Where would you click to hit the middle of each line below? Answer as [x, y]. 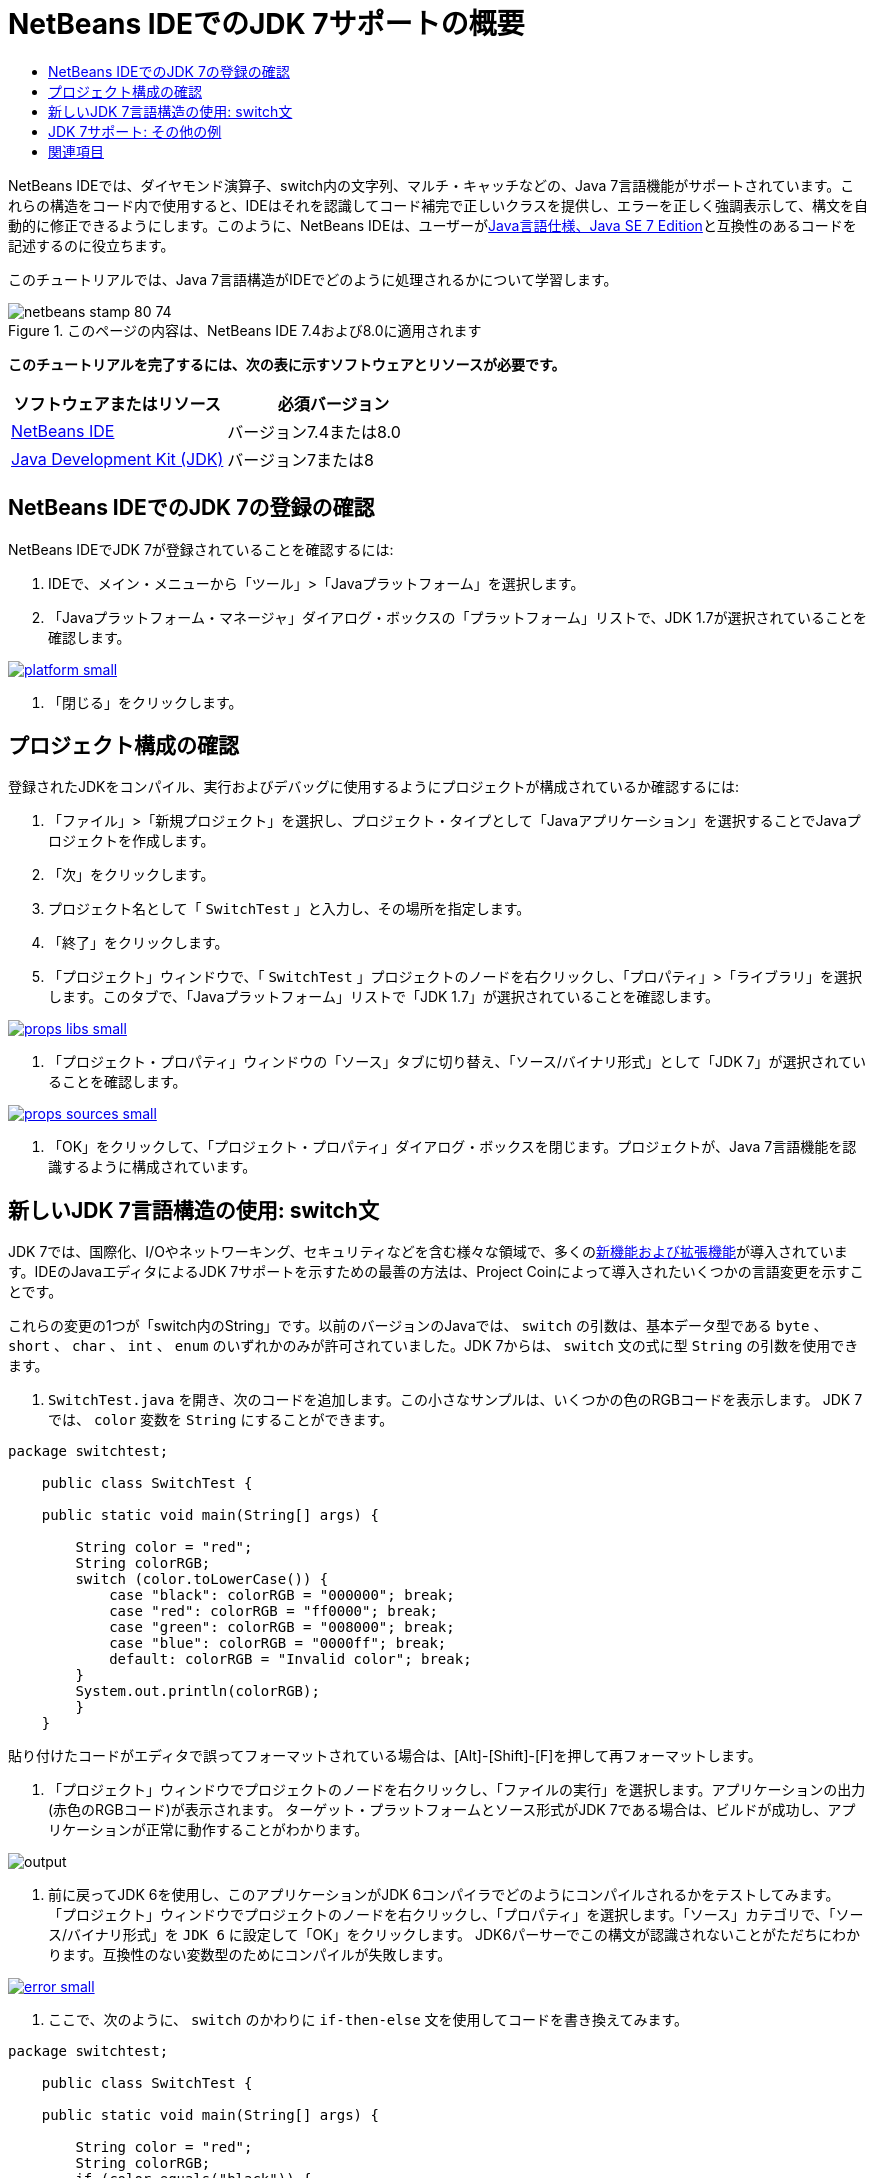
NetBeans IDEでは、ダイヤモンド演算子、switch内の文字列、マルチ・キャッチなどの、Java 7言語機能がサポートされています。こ [431, 185]
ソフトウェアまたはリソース [117, 403]
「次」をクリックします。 [131, 875]
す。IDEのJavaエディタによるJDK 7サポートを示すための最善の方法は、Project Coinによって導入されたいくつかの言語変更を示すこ [436, 1272]
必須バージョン [333, 403]
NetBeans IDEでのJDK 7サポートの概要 [266, 24]
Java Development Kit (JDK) [117, 458]
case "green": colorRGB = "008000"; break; [282, 1627]
